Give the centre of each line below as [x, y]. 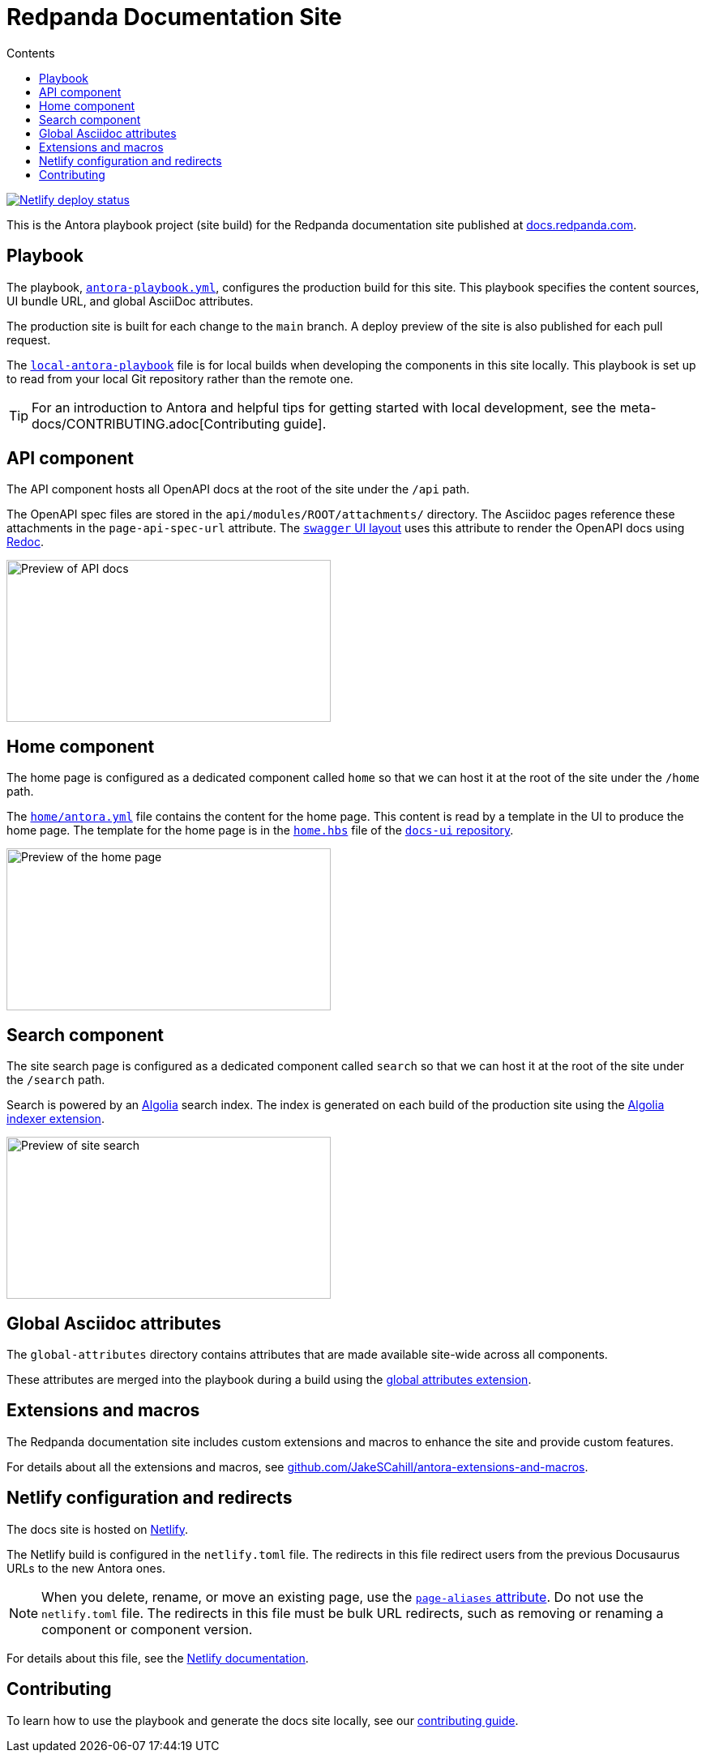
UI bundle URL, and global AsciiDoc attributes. [130, 301]
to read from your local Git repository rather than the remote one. [180, 378]
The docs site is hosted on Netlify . [98, 1529]
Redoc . [25, 542]
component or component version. [147, 1629]
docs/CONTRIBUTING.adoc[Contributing [156, 423]
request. [29, 339]
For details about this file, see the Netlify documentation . [158, 1658]
